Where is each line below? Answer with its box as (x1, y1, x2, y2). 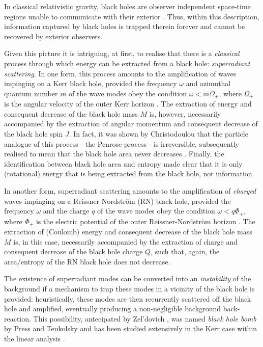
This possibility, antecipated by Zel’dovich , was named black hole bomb (33, 313, 256, 324)
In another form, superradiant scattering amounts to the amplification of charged (4, 185, 256, 196)
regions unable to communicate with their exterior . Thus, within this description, (4, 11, 259, 21)
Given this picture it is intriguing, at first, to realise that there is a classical (4, 48, 240, 59)
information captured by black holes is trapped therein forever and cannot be (4, 21, 245, 32)
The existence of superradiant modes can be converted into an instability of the (4, 273, 251, 284)
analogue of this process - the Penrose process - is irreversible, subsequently (4, 138, 239, 149)
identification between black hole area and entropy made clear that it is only (4, 158, 243, 169)
